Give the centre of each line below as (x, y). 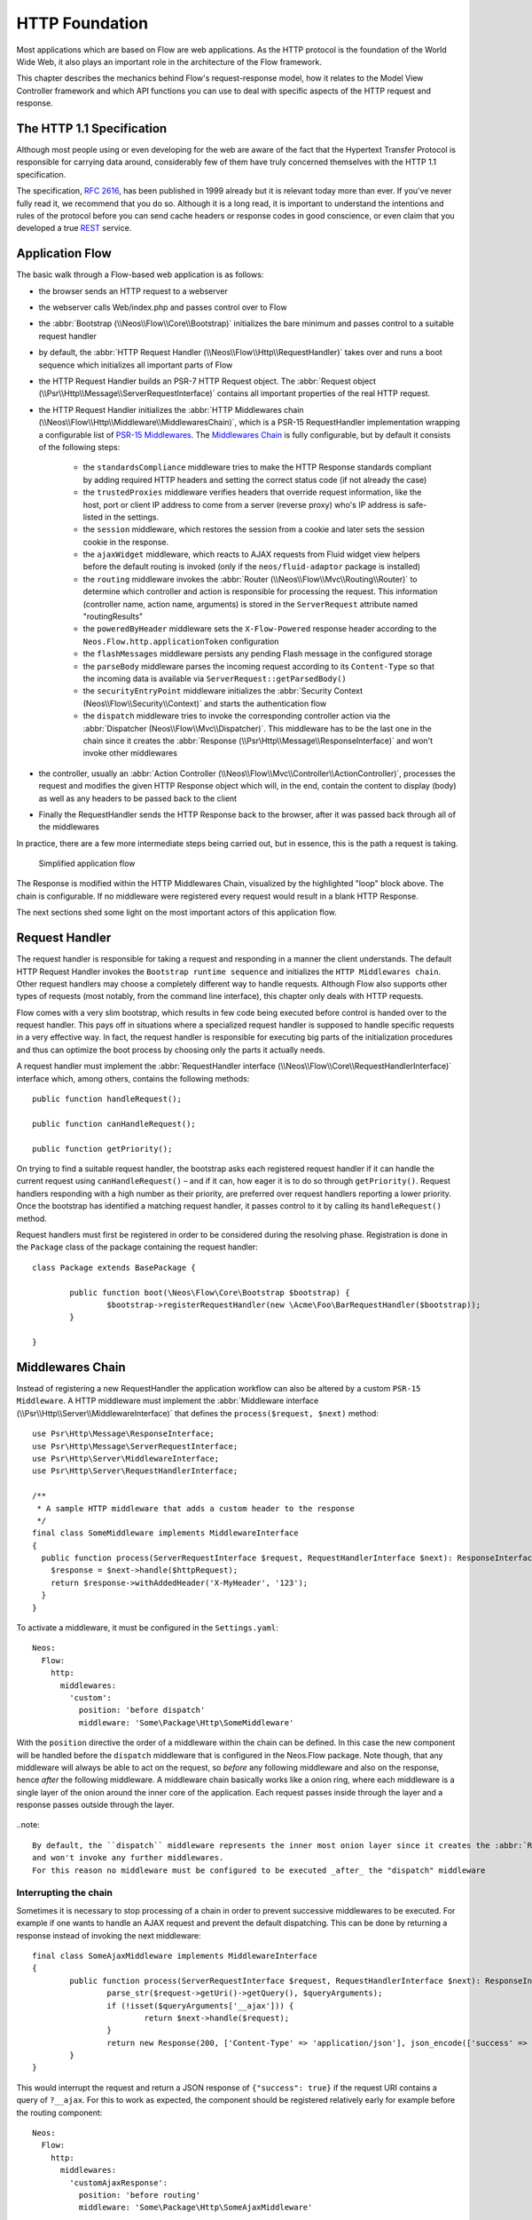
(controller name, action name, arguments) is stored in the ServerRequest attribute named (250, 604)
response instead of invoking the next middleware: (109, 1935)
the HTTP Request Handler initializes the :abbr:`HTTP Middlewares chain (172, 409)
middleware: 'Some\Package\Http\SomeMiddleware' (186, 1722)
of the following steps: (79, 447)
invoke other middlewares (130, 753)
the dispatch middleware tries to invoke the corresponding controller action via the (237, 716)
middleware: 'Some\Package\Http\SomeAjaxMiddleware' (196, 2208)
